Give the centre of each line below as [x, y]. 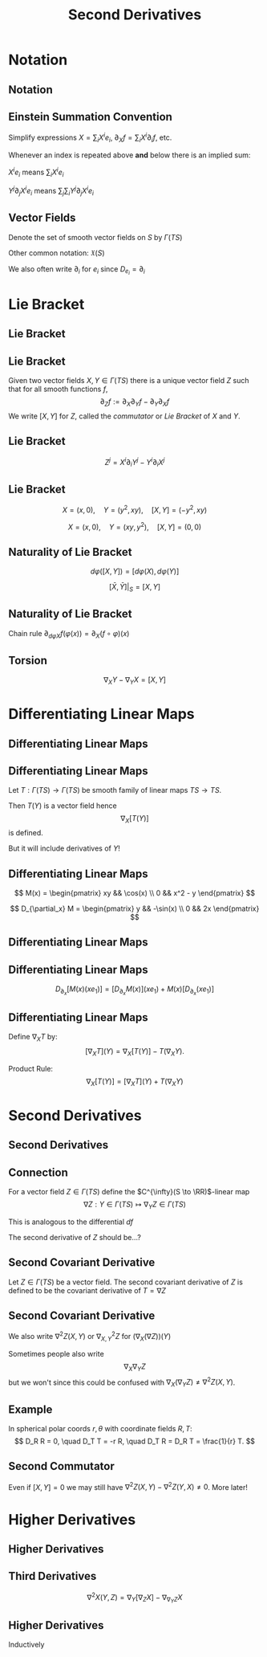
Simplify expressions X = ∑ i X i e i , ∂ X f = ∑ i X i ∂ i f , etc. [90, 137]
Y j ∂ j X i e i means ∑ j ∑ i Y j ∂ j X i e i [51, 191]
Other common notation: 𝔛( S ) [57, 253]
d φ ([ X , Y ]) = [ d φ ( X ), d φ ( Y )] [135, 571]
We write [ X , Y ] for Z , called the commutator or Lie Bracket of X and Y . [124, 416]
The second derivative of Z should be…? [75, 1237]
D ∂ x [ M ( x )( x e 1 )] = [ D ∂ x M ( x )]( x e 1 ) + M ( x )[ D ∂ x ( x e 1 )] [135, 990]
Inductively [26, 1645]
